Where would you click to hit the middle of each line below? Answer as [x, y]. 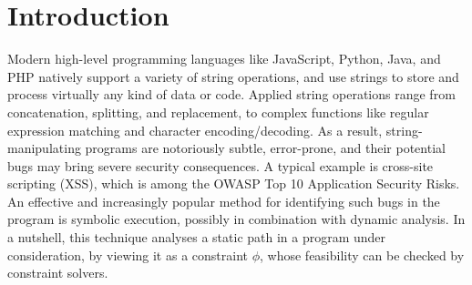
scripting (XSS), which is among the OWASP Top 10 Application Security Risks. [234, 183]
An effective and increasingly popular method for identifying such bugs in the [224, 201]
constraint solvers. [58, 273]
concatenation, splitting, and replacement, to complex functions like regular [218, 112]
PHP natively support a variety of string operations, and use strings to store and [233, 76]
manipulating [44, 148]
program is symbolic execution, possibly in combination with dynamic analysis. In [236, 219]
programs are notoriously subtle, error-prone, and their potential [265, 148]
